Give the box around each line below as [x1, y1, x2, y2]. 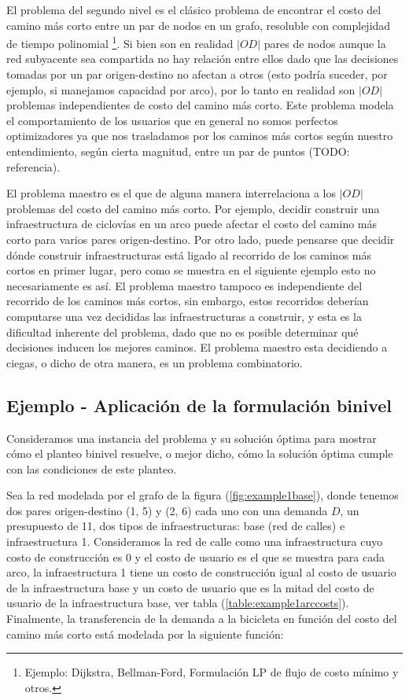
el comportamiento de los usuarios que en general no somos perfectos [6, 112, 338, 128]
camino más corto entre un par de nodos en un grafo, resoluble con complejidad [6, 17, 391, 33]
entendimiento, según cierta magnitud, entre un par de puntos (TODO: [6, 143, 350, 159]
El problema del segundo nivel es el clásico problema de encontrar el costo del [6, 2, 381, 17]
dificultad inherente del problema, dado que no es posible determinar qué [6, 323, 359, 340]
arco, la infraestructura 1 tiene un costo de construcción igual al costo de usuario [6, 564, 396, 580]
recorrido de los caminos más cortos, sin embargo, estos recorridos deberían [6, 293, 369, 309]
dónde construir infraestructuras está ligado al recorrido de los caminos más [6, 246, 372, 263]
